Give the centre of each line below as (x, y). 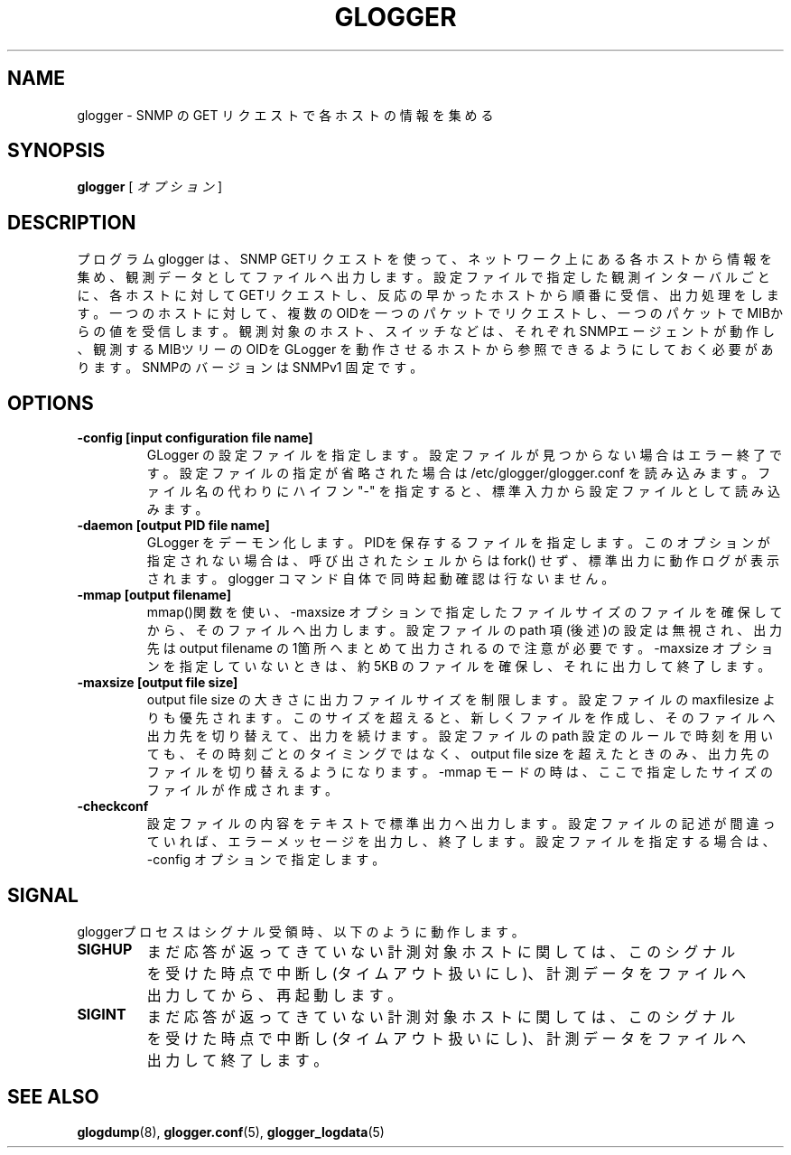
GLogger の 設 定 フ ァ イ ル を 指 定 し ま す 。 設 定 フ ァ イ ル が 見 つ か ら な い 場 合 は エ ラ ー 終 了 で (464, 455)
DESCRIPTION (72, 222)
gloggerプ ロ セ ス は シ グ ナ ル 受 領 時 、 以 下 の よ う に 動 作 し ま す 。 (301, 931)
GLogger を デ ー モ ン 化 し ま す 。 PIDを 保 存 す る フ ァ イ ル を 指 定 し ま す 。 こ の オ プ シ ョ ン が (458, 543)
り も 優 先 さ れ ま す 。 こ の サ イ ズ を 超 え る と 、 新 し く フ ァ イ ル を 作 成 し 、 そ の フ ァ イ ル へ (461, 718)
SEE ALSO (53, 1097)
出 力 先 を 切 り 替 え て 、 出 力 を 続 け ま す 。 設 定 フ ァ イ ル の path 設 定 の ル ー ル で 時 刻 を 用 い (460, 736)
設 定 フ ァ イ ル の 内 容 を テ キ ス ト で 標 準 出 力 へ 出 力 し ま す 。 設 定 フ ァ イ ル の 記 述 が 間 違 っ (461, 824)
